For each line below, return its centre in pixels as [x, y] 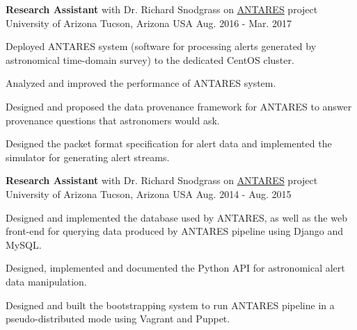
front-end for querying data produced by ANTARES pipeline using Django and [175, 231]
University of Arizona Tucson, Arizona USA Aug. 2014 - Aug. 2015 [149, 193]
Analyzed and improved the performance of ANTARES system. [141, 83]
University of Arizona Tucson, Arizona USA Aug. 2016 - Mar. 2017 [149, 23]
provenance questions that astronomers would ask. [113, 120]
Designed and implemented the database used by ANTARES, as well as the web [176, 217]
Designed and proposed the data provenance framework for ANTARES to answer [179, 106]
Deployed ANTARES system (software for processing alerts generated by [161, 46]
